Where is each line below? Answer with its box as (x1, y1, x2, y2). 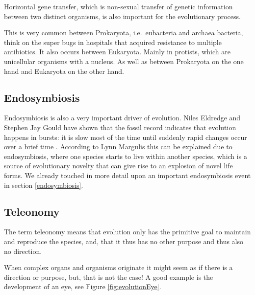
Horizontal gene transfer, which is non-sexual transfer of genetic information (4, 1, 233, 11)
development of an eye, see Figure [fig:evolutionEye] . (4, 281, 161, 292)
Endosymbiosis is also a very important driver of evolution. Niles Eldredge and (4, 113, 241, 123)
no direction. (4, 246, 42, 256)
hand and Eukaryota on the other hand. (4, 66, 124, 76)
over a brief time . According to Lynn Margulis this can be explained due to (4, 141, 232, 152)
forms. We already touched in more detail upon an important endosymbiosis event (4, 170, 251, 180)
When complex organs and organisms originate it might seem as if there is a (4, 262, 233, 272)
